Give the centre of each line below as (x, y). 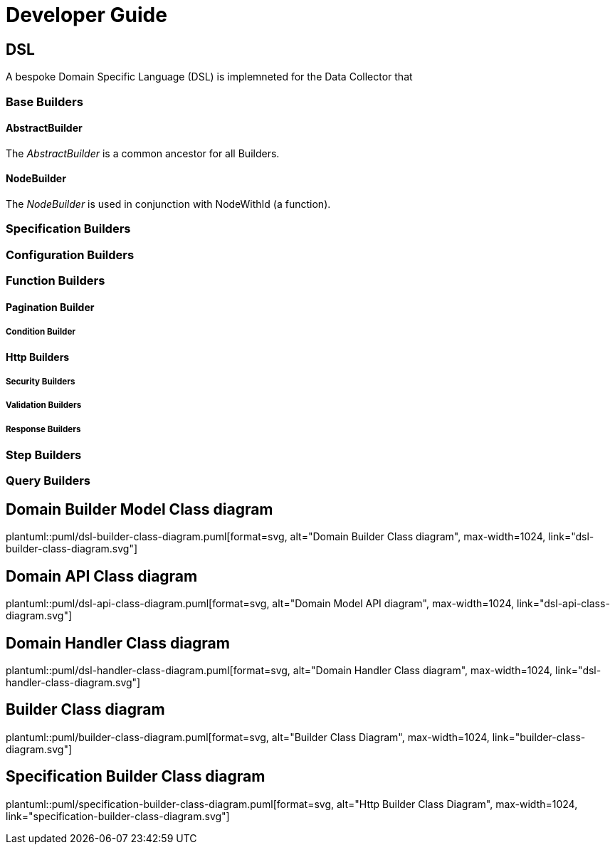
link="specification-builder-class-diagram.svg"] (118, 816)
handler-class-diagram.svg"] (73, 682)
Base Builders (44, 101)
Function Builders (56, 281)
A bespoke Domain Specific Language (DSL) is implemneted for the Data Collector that (209, 77)
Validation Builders (44, 405)
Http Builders (38, 357)
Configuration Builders (70, 255)
